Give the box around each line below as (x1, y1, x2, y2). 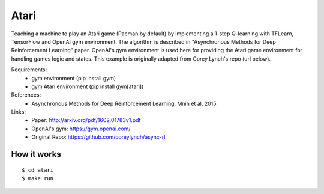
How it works (11, 149, 61, 159)
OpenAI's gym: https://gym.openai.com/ (31, 125, 131, 132)
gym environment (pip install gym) (31, 74, 116, 82)
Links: (11, 108, 26, 115)
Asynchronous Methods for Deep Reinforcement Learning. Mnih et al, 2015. (31, 100, 218, 107)
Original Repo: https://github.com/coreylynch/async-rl (31, 133, 166, 141)
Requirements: (11, 66, 47, 73)
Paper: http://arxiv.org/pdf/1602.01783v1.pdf (31, 117, 141, 124)
